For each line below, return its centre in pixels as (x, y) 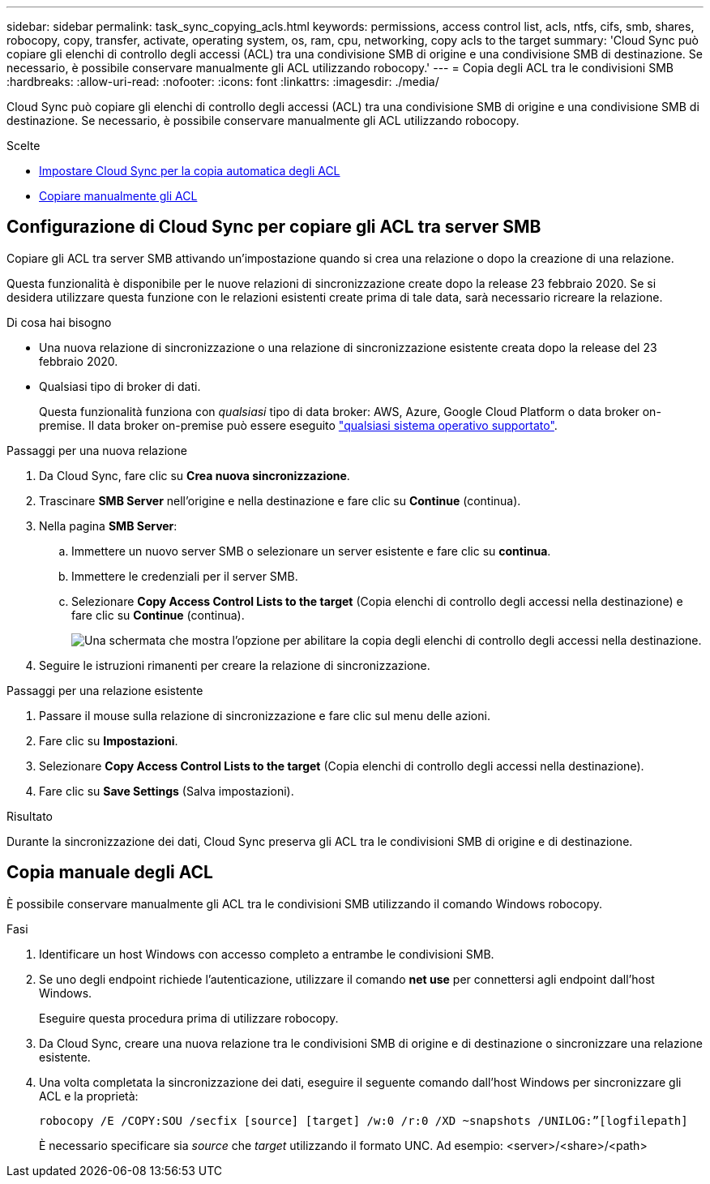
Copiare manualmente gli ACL (118, 196)
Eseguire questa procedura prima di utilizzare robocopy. (189, 1018)
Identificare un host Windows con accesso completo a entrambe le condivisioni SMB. (267, 954)
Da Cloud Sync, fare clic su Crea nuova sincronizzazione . (195, 475)
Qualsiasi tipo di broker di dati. (120, 386)
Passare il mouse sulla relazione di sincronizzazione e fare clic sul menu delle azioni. (265, 715)
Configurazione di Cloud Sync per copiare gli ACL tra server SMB (274, 227)
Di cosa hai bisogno (59, 322)
